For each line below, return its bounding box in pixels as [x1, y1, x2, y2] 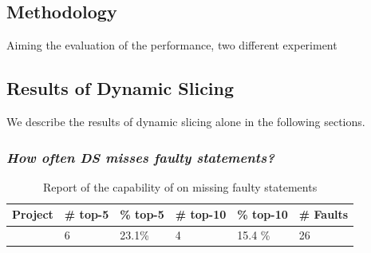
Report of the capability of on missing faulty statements [43, 178, 318, 195]
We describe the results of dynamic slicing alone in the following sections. [6, 113, 365, 129]
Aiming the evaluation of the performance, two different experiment [6, 37, 337, 53]
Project [12, 206, 53, 223]
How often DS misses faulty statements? [6, 147, 274, 167]
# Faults [298, 206, 349, 223]
